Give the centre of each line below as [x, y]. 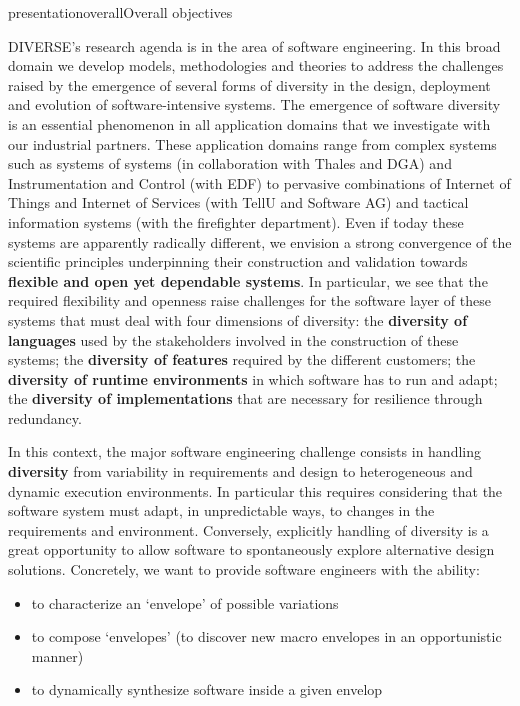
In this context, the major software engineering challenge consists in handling [245, 451]
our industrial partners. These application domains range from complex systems [252, 143]
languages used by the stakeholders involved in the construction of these [233, 339]
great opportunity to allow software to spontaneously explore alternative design [251, 549]
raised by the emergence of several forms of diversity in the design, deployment [249, 84]
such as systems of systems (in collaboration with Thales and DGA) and [230, 163]
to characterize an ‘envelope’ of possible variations [185, 602]
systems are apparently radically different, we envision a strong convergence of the [260, 241]
